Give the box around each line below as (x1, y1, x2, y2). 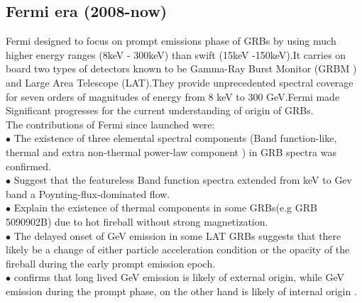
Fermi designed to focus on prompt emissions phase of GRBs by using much (6, 33, 336, 48)
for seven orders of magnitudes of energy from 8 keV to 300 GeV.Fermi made (6, 89, 340, 104)
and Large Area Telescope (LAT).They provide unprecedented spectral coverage (6, 75, 353, 89)
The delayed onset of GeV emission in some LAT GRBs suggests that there (13, 228, 341, 243)
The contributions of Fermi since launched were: (6, 116, 215, 131)
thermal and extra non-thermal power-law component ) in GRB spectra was (6, 144, 336, 159)
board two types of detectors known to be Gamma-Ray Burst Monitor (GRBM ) (6, 61, 357, 76)
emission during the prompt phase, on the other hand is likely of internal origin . (6, 283, 357, 298)
